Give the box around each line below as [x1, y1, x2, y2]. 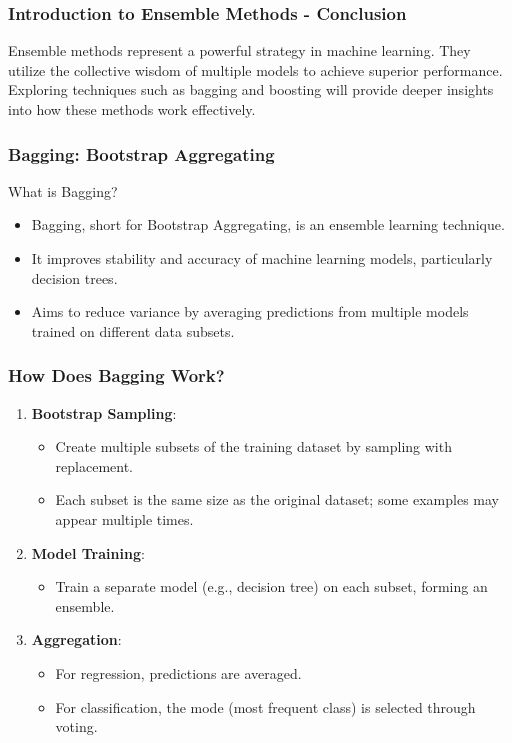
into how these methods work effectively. [8, 99, 256, 119]
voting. [55, 716, 98, 737]
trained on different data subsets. [31, 320, 235, 341]
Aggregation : [31, 629, 122, 650]
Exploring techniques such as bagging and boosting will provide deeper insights [8, 79, 494, 100]
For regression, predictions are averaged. [55, 662, 302, 683]
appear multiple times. [55, 508, 194, 529]
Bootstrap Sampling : [31, 402, 177, 423]
